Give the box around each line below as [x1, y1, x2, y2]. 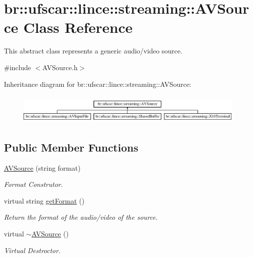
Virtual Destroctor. [4, 245, 61, 255]
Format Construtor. [4, 179, 63, 189]
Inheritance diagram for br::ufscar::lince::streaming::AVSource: [4, 78, 191, 89]
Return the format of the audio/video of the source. [4, 212, 158, 222]
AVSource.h [42, 62, 78, 72]
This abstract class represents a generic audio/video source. [4, 46, 182, 56]
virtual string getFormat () [4, 195, 85, 206]
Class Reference [23, 17, 133, 37]
